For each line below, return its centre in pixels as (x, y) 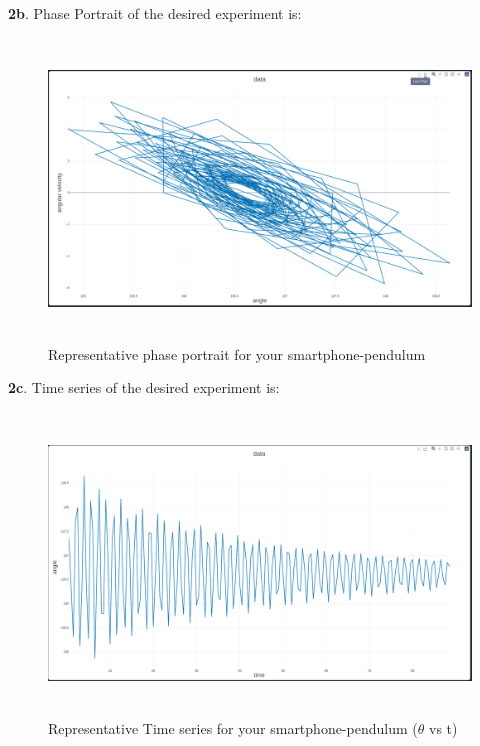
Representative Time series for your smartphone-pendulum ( (233, 727)
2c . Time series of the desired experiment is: (144, 387)
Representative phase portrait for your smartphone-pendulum (237, 353)
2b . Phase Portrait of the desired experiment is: (155, 13)
